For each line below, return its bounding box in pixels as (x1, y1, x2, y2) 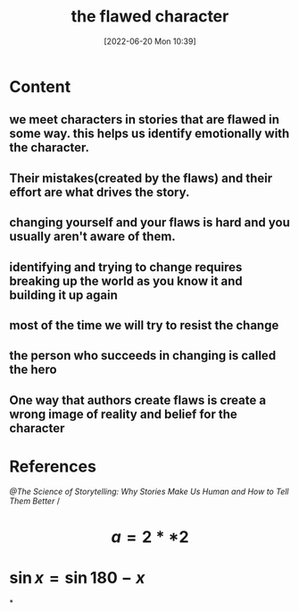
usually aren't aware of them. (9, 229, 176, 244)
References (9, 456, 96, 476)
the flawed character (71, 6, 229, 27)
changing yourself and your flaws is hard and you (9, 215, 290, 230)
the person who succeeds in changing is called (9, 348, 277, 363)
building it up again (9, 287, 118, 302)
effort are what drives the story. (9, 184, 190, 200)
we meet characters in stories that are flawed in (9, 112, 279, 127)
